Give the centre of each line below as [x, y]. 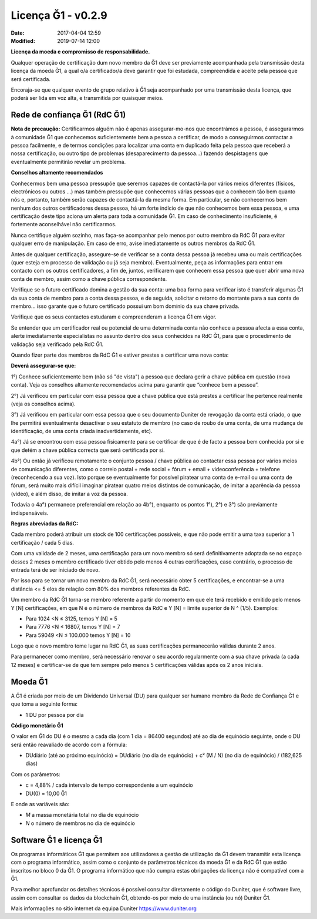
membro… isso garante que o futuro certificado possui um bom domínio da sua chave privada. [125, 306]
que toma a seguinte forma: [44, 704]
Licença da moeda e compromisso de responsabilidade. [80, 52]
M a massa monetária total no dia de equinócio [82, 815]
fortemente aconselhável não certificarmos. [64, 224]
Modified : [23, 41]
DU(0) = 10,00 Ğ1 [46, 793]
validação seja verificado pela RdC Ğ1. [57, 344]
